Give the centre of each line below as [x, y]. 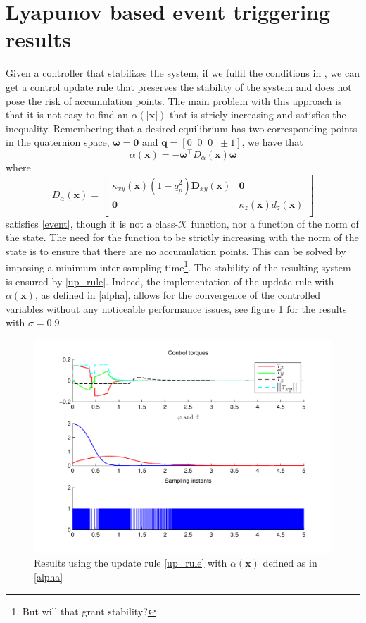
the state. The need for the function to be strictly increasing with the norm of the [182, 237]
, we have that [272, 142]
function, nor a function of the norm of [275, 223]
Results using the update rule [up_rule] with [131, 563]
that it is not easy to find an [67, 115]
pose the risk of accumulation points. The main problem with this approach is [174, 100]
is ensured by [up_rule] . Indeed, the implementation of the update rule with [170, 281]
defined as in [290, 563]
